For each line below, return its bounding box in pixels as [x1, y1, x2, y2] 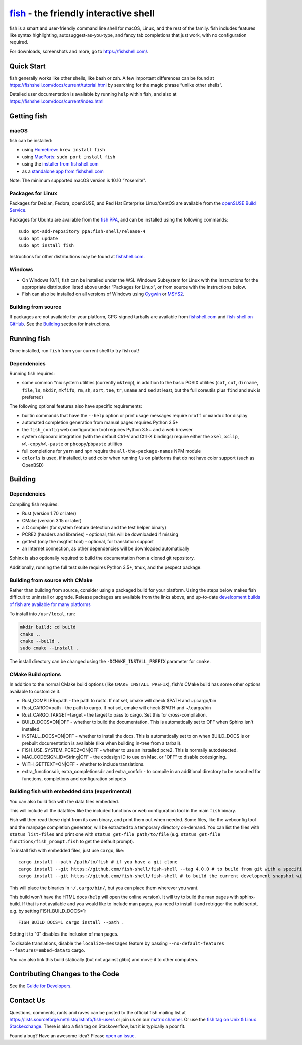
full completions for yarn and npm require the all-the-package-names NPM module [22, 448, 201, 454]
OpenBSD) [22, 462, 44, 468]
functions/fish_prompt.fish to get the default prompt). [9, 838, 134, 844]
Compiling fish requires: [9, 501, 59, 507]
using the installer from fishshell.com [22, 161, 99, 167]
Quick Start [9, 62, 46, 70]
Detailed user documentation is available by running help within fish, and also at [9, 91, 177, 97]
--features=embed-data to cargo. [9, 947, 85, 953]
